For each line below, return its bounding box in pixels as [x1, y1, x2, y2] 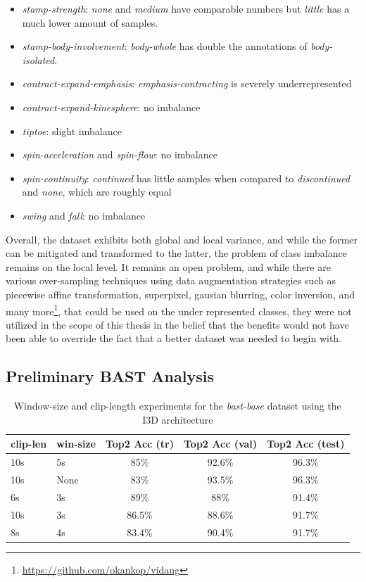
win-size [56, 436, 96, 451]
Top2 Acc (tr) [105, 436, 175, 451]
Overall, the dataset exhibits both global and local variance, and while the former [6, 232, 358, 246]
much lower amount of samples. [22, 15, 158, 30]
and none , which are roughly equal [22, 184, 172, 199]
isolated [22, 52, 55, 67]
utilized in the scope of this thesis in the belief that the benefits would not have [6, 317, 349, 331]
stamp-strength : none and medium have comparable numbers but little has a [22, 1, 350, 15]
